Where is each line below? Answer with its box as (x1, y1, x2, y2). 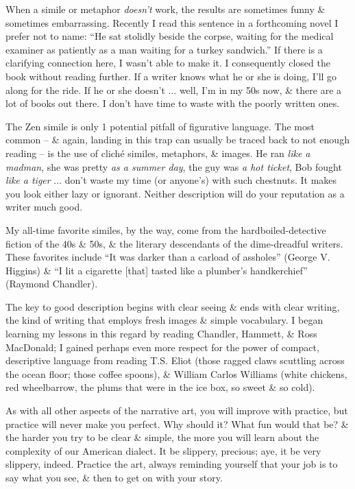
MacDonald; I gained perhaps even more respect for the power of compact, (5, 339, 319, 354)
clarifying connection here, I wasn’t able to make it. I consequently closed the (5, 56, 330, 70)
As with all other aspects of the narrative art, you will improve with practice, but (5, 403, 348, 418)
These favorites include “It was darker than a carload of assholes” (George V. (5, 250, 330, 264)
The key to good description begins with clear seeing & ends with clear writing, (5, 299, 340, 313)
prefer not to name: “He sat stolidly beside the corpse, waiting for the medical (5, 29, 334, 43)
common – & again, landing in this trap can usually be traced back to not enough (5, 132, 350, 147)
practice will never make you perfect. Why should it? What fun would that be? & (5, 416, 349, 431)
